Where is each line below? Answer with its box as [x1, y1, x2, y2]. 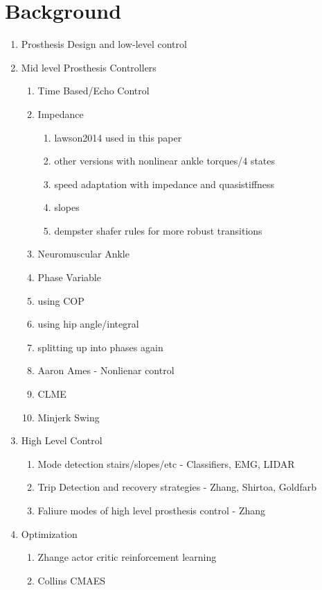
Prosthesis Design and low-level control [21, 37, 187, 51]
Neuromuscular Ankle [37, 246, 129, 261]
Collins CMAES [37, 573, 106, 587]
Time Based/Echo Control [37, 83, 150, 98]
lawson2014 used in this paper [54, 130, 182, 144]
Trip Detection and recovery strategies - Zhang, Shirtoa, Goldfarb [37, 480, 317, 494]
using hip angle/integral [37, 317, 139, 331]
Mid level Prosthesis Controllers [21, 60, 156, 74]
